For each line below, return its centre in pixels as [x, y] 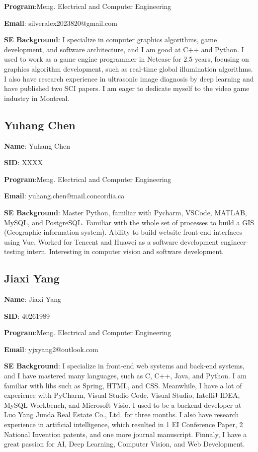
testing [14, 251]
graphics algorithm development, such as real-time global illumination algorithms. [129, 68]
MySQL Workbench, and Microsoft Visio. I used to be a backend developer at [123, 405]
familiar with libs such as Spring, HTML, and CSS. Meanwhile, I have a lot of [123, 385]
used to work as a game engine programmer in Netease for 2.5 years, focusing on [127, 59]
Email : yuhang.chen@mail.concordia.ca [64, 196]
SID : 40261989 [27, 316]
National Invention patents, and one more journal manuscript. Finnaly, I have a [126, 434]
